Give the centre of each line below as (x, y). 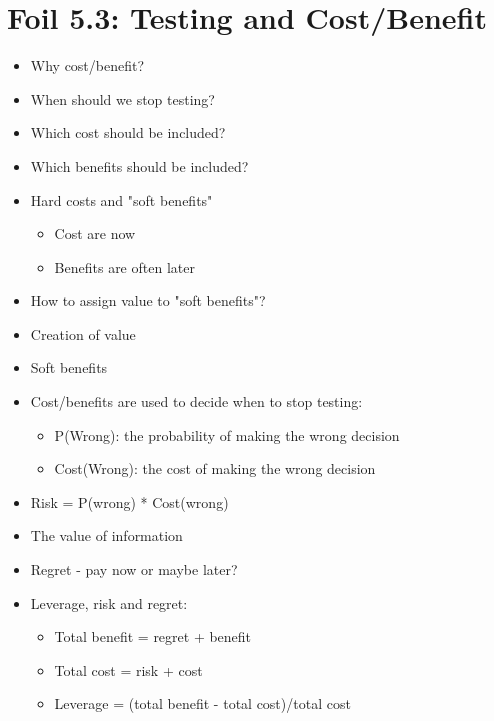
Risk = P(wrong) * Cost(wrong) (129, 501)
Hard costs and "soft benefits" (121, 199)
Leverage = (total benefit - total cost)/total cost (202, 703)
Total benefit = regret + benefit (153, 636)
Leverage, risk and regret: (109, 602)
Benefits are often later (124, 266)
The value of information (106, 535)
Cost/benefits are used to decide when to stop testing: (196, 401)
